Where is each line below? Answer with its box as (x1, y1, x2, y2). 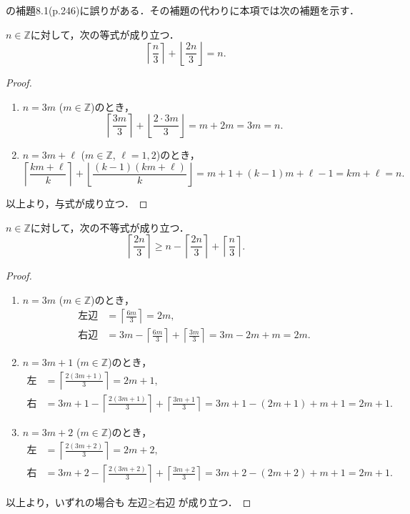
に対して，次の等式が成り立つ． (30, 26, 179, 41)
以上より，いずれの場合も (6, 494, 125, 509)
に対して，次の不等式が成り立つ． (30, 219, 189, 234)
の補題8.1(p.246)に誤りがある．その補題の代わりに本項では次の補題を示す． (6, 3, 359, 17)
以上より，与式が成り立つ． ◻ (6, 195, 148, 210)
